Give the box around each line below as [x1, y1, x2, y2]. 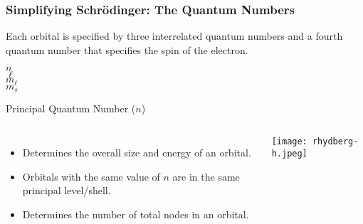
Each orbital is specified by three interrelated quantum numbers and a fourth [6, 28, 343, 43]
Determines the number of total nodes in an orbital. [22, 206, 249, 221]
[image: [271, 136, 307, 146]
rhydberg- [312, 136, 359, 146]
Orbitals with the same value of [22, 169, 160, 183]
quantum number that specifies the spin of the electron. [6, 42, 248, 57]
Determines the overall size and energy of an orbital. [22, 144, 251, 159]
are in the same [172, 169, 240, 183]
